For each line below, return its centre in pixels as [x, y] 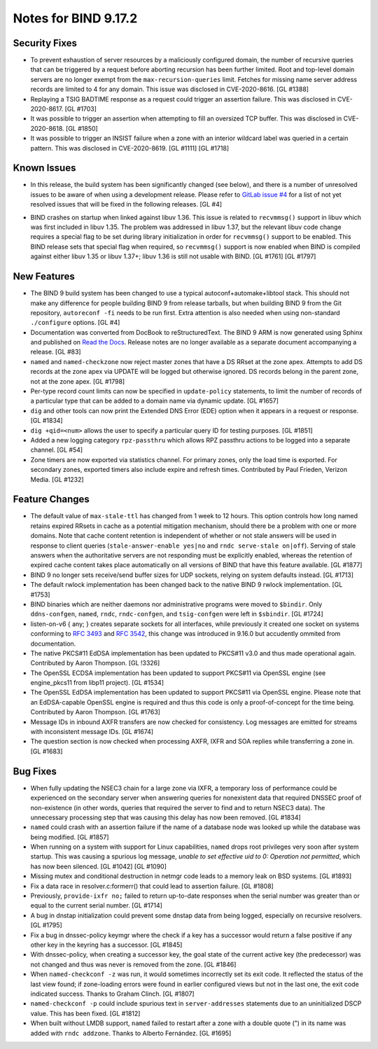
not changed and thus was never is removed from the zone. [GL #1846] [133, 964]
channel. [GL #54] [57, 450]
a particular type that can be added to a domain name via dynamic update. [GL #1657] [155, 401]
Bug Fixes [35, 771]
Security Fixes [45, 43]
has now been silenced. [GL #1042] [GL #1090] [99, 866]
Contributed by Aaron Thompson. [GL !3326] [95, 663]
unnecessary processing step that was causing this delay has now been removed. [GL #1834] [166, 817]
